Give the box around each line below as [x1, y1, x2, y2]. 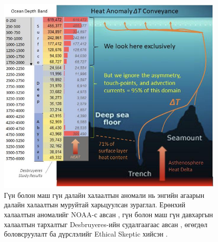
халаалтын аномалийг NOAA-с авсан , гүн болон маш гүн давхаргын [4, 209, 213, 219]
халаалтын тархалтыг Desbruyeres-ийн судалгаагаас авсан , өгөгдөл [4, 219, 208, 229]
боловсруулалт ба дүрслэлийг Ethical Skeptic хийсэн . [4, 229, 168, 239]
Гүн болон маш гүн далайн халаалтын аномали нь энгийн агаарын [4, 189, 205, 200]
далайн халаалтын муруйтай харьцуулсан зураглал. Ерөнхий [4, 199, 185, 210]
